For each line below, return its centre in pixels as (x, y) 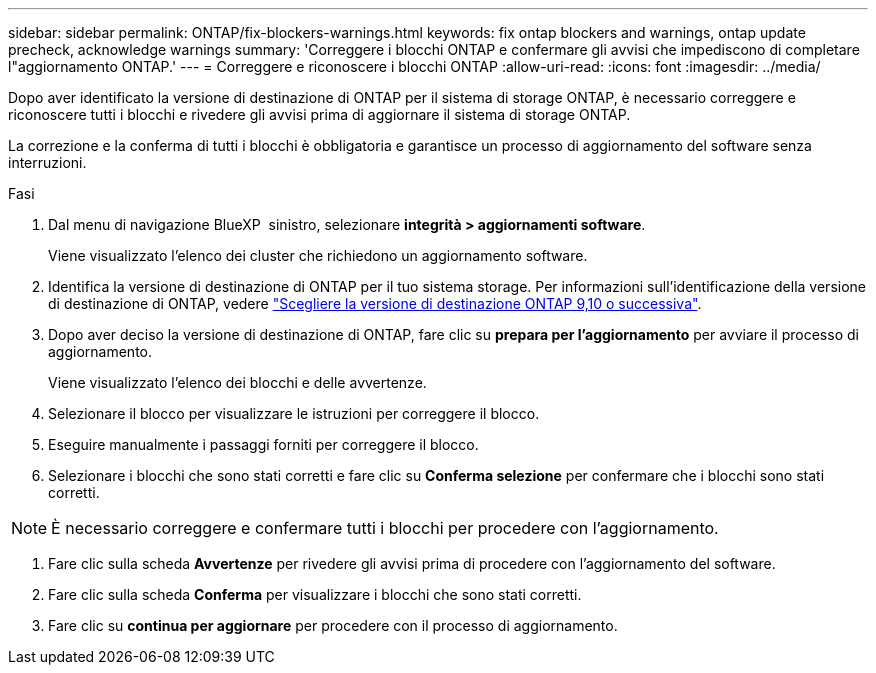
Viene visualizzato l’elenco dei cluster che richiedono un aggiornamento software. (318, 255)
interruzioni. (47, 162)
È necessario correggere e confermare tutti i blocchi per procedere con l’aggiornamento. (385, 528)
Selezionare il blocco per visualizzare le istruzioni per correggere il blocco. (294, 413)
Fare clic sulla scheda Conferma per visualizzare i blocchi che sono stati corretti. (315, 594)
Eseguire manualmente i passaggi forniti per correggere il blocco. (263, 444)
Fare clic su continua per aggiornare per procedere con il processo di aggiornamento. (333, 625)
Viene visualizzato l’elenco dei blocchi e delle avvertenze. (237, 382)
